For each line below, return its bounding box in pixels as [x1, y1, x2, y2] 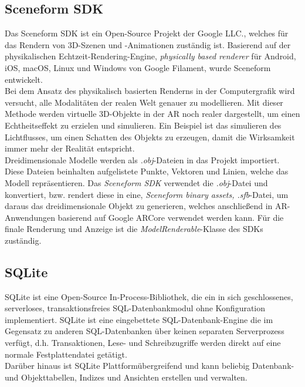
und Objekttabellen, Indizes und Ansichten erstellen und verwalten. [5, 371, 248, 383]
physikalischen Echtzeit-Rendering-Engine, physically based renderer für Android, [5, 50, 296, 62]
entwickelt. [5, 73, 43, 85]
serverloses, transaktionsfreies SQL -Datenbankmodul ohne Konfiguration [5, 302, 266, 314]
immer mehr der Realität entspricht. [5, 142, 135, 154]
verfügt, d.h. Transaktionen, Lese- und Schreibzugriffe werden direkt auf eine [5, 336, 281, 349]
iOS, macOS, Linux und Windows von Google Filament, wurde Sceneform [5, 61, 271, 73]
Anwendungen [5, 211, 55, 223]
